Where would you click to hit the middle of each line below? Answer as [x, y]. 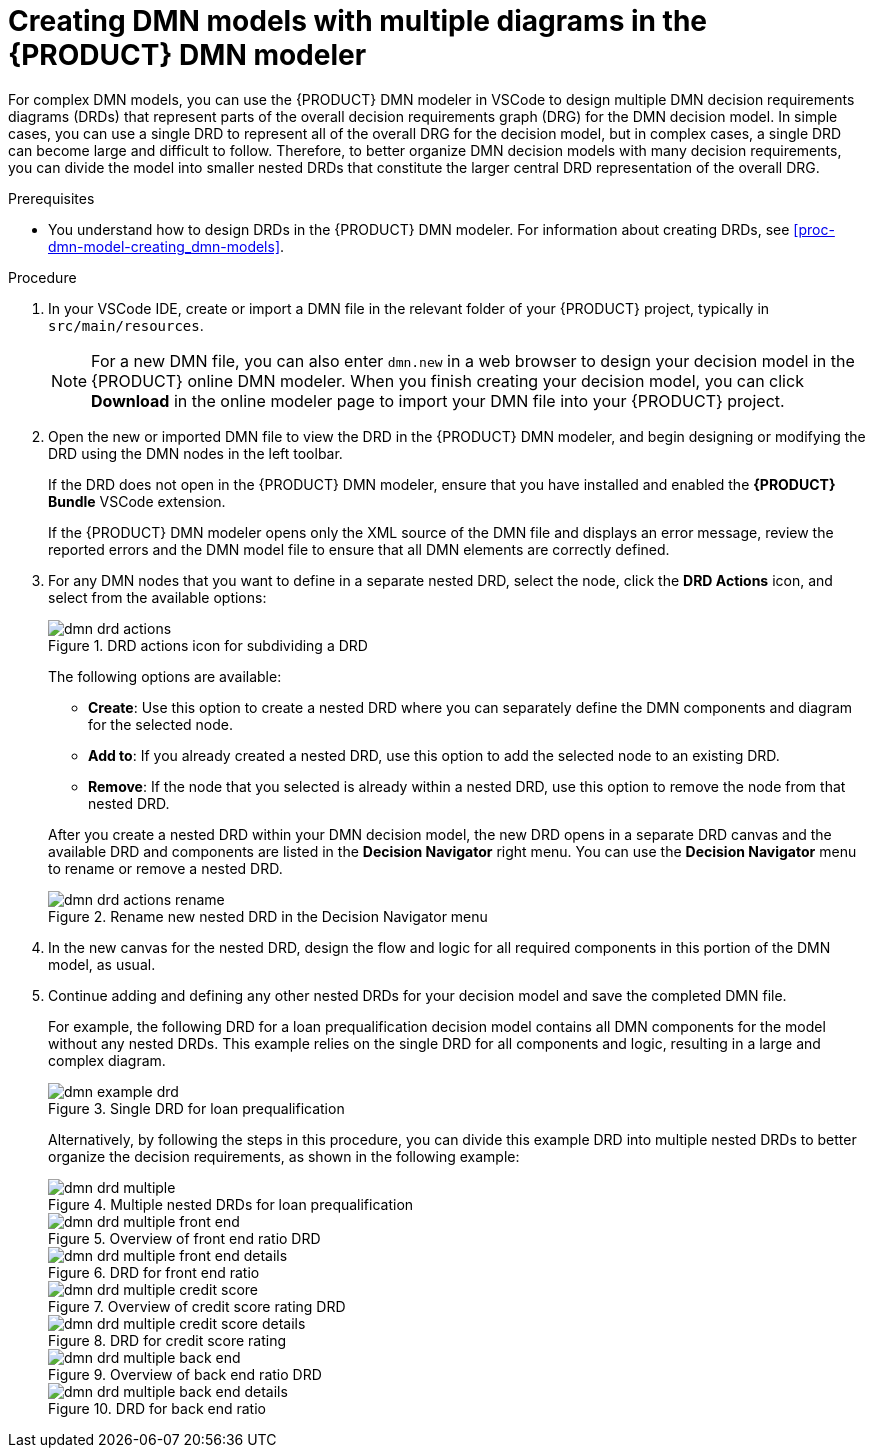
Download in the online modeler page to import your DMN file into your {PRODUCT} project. [438, 400]
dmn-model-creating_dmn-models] [164, 246]
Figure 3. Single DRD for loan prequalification [196, 1108]
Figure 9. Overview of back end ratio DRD [185, 1374]
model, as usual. [102, 964]
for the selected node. [160, 724]
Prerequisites [51, 198]
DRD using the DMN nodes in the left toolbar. [195, 453]
